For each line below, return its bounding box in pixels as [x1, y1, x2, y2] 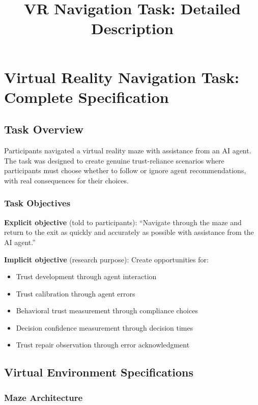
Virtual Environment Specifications [4, 364, 194, 380]
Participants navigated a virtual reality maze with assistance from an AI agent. [4, 145, 251, 156]
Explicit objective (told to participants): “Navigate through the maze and [4, 217, 242, 227]
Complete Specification [4, 86, 169, 107]
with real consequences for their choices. [4, 175, 129, 185]
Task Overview [4, 121, 84, 137]
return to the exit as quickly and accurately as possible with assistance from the [4, 227, 254, 237]
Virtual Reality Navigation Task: [4, 66, 239, 87]
